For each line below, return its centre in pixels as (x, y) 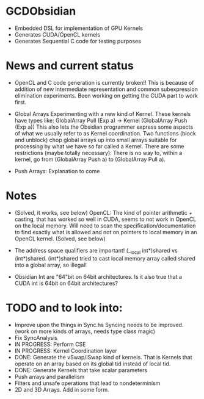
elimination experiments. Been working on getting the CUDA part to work (106, 95)
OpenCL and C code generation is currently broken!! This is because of (104, 82)
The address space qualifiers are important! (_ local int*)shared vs (96, 251)
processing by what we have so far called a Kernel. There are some (99, 146)
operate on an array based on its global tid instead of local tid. (93, 364)
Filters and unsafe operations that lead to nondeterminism (87, 383)
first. (20, 102)
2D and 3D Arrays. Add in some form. (62, 389)
